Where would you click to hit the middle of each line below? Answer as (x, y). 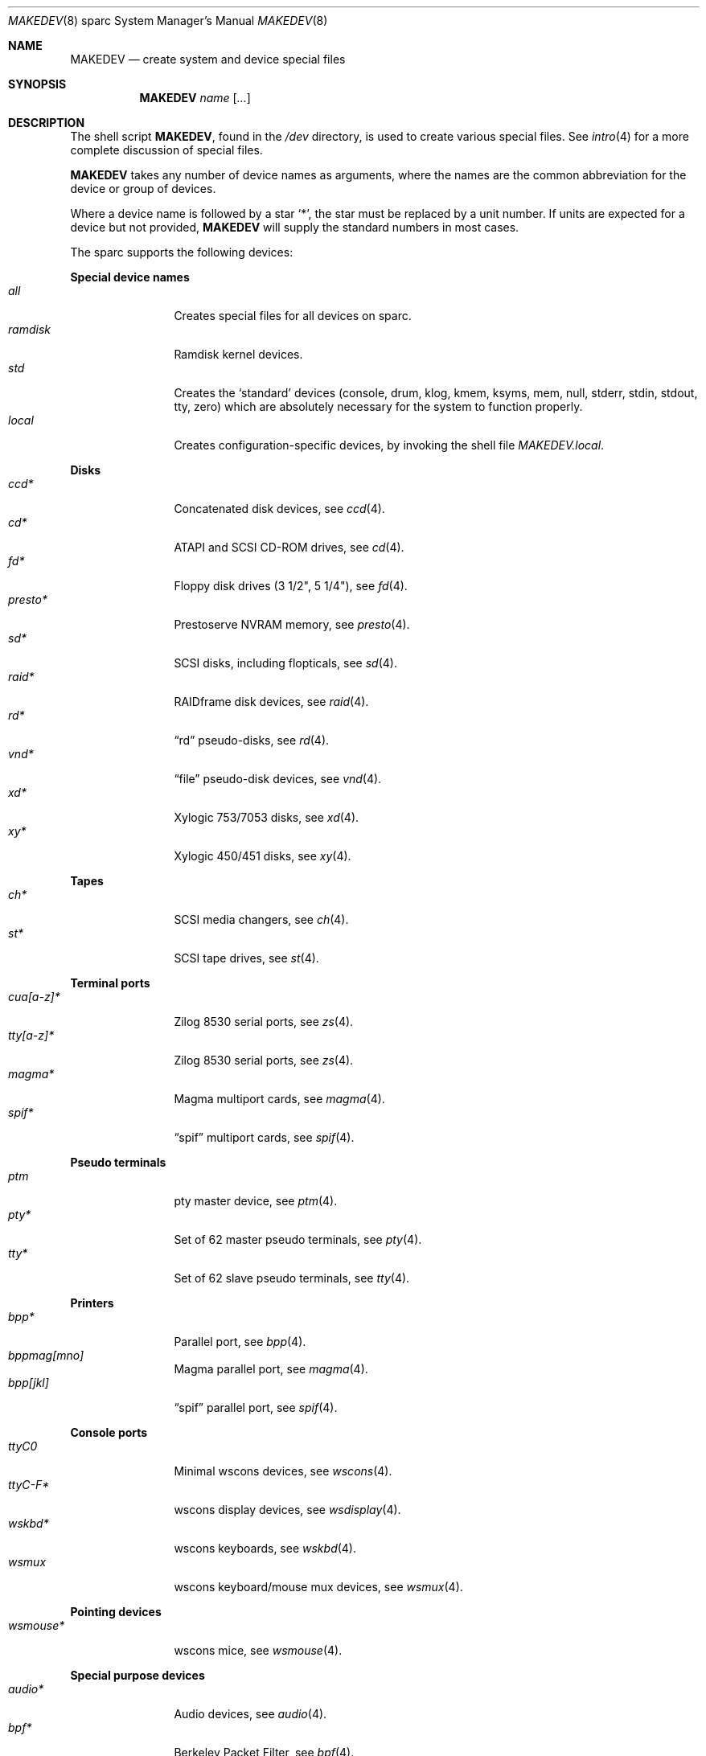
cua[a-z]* (34, 997)
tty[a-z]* (31, 1035)
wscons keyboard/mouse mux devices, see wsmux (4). (318, 1587)
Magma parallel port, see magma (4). (271, 1369)
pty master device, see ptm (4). (256, 1201)
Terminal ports (110, 983)
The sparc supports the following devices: (182, 252)
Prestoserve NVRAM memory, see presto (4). (292, 624)
